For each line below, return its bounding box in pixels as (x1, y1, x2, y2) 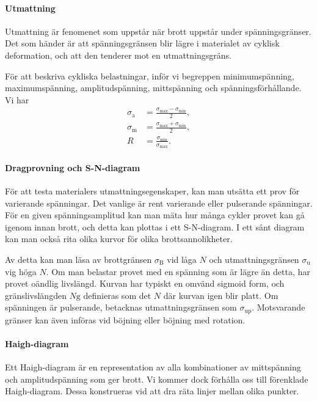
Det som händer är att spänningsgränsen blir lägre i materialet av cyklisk (5, 37, 280, 50)
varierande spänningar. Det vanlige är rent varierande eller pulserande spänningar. (5, 196, 313, 209)
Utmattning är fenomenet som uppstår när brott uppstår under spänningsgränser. (5, 24, 312, 37)
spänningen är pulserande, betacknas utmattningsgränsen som (5, 301, 237, 314)
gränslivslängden (5, 289, 67, 301)
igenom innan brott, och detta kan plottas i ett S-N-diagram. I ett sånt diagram (5, 220, 305, 233)
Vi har (5, 93, 29, 106)
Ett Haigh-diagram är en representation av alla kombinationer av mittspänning (5, 361, 301, 373)
